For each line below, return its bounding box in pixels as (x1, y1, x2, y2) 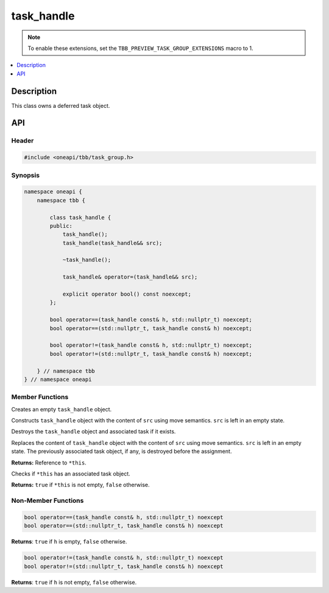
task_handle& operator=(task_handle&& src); (62, 274, 198, 280)
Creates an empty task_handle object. (11, 405, 112, 413)
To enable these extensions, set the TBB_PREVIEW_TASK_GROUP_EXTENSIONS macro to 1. (27, 44, 253, 52)
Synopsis (11, 171, 40, 179)
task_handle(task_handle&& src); (62, 240, 163, 246)
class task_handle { (49, 214, 111, 221)
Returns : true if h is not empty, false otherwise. (11, 578, 137, 586)
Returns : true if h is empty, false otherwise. (11, 538, 127, 545)
